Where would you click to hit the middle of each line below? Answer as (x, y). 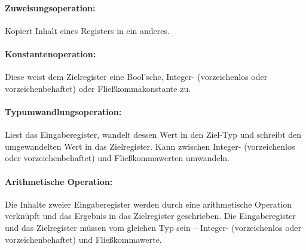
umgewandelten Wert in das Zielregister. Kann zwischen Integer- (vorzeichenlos (150, 146)
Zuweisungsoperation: (50, 7)
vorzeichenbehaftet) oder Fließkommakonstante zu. (98, 88)
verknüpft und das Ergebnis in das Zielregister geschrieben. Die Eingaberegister (151, 216)
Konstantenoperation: (51, 53)
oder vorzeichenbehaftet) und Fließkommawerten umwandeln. (117, 158)
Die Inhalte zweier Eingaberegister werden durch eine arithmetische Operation (148, 204)
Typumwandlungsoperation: (63, 111)
